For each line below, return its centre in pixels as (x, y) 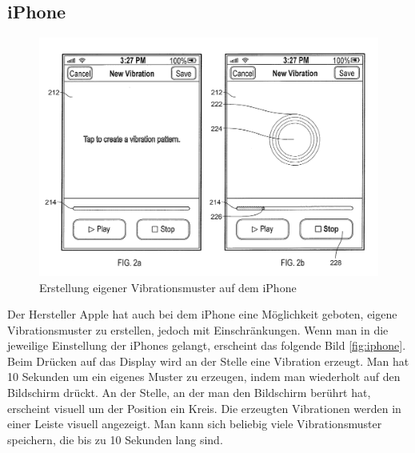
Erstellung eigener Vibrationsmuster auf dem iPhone (168, 287)
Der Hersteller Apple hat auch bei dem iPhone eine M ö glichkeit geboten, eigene (202, 314)
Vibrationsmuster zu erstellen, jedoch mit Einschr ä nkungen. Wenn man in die (198, 329)
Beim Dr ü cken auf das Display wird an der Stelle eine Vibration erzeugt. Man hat (208, 361)
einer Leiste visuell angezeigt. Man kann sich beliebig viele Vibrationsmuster (195, 424)
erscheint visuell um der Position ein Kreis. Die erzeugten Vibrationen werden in (204, 408)
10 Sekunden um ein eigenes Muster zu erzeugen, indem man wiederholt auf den (204, 377)
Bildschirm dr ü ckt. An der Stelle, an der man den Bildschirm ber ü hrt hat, (189, 393)
